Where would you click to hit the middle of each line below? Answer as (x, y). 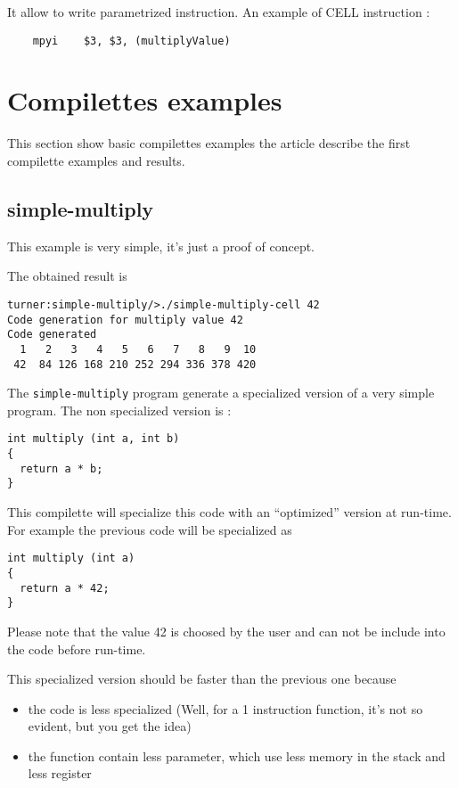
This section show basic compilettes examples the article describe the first (209, 143)
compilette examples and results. (96, 160)
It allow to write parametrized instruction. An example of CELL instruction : (219, 12)
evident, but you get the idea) (110, 726)
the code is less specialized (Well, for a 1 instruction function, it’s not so (225, 708)
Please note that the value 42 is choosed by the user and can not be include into (226, 631)
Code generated (52, 335)
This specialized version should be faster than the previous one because (202, 679)
